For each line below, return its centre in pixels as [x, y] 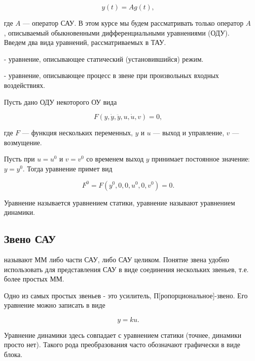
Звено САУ [30, 239]
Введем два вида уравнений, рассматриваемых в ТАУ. [85, 42]
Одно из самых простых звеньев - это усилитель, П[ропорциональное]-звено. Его [126, 295]
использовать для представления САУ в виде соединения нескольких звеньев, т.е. [126, 269]
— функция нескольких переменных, [77, 133]
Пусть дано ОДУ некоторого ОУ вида [60, 101]
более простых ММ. [34, 279]
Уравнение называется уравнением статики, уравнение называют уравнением [120, 202]
